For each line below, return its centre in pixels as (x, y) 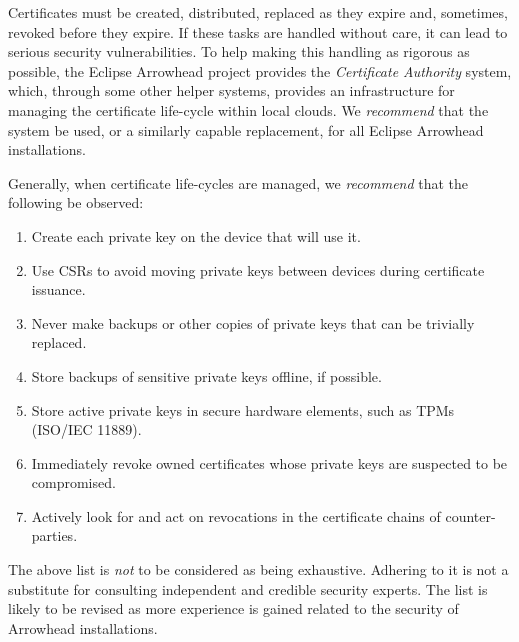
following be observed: (76, 202)
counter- (470, 515)
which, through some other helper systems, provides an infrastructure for (231, 90)
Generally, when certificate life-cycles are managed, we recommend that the (238, 182)
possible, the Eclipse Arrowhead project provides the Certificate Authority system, (260, 70)
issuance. (58, 289)
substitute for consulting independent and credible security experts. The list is (248, 588)
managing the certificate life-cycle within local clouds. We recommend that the (248, 109)
